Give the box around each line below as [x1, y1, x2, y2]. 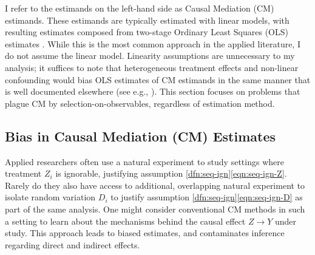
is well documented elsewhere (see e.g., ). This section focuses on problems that [5, 85, 300, 98]
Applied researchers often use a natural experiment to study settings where [5, 155, 284, 168]
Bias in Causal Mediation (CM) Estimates [5, 126, 276, 145]
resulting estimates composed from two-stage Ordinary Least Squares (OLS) [5, 25, 288, 38]
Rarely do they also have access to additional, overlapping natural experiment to [5, 178, 305, 191]
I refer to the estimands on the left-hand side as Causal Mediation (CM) [5, 2, 274, 14]
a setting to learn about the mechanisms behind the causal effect [5, 214, 246, 227]
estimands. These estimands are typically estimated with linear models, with [5, 13, 290, 26]
